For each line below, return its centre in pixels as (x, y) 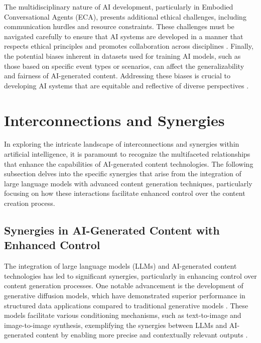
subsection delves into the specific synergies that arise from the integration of (123, 174)
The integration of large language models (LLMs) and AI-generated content (120, 266)
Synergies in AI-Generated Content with (112, 230)
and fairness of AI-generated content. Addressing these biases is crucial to (117, 76)
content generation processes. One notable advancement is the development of (124, 285)
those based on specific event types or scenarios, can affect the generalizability (124, 66)
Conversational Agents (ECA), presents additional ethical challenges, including (125, 16)
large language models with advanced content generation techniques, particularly (128, 183)
